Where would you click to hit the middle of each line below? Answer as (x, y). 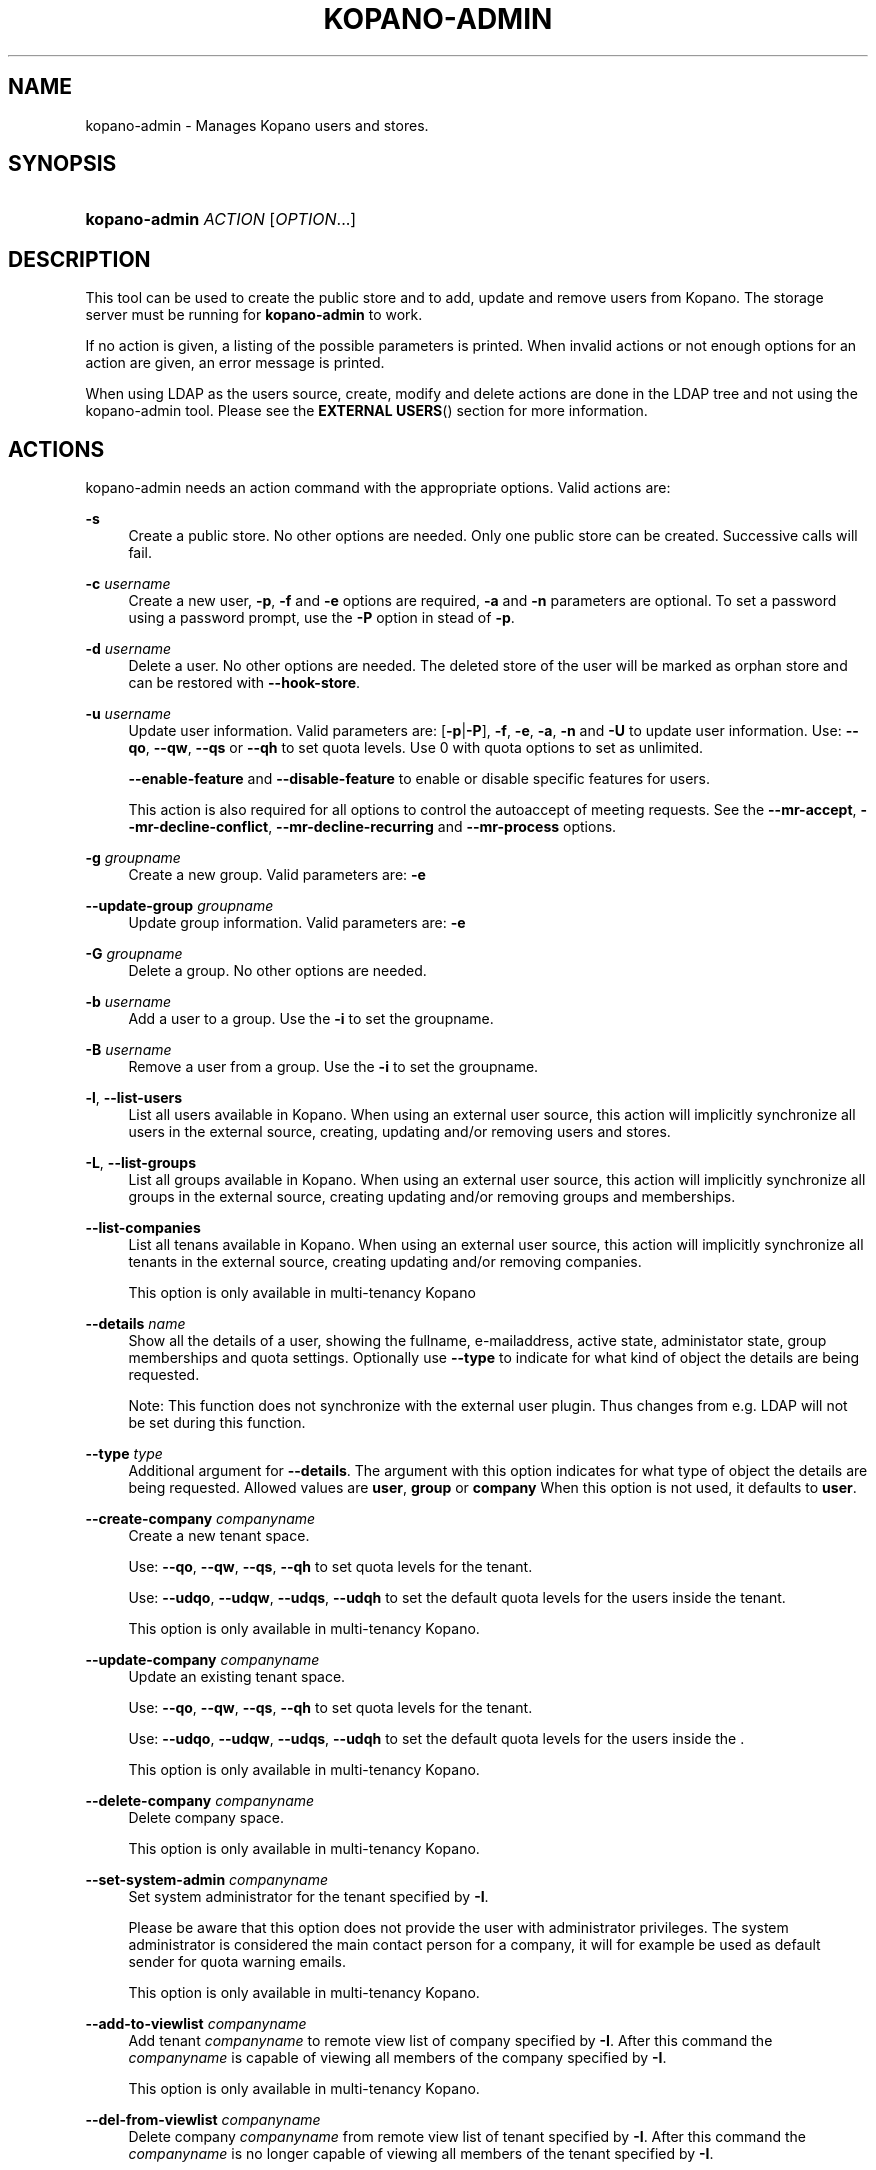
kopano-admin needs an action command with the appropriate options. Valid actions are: (378, 488)
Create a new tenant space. (219, 1536)
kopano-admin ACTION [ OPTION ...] (221, 219)
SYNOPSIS (62, 164)
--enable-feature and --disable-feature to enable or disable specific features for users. (419, 779)
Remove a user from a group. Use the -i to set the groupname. (333, 1067)
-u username (128, 714)
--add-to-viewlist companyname (196, 2024)
